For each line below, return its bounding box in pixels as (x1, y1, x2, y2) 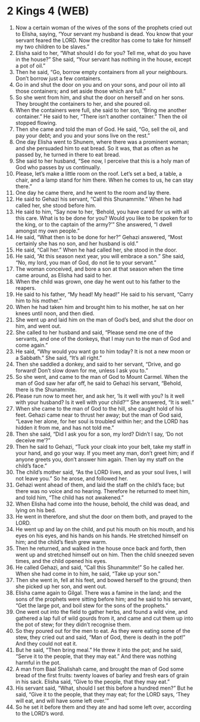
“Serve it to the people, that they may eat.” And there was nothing (15, 653, 177, 660)
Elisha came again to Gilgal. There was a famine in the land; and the (15, 589, 182, 596)
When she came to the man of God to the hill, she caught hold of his (15, 405, 183, 412)
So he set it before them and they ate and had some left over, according (15, 703, 192, 711)
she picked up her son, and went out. (15, 583, 107, 590)
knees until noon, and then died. (15, 310, 95, 317)
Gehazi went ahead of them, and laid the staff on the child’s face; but (15, 481, 185, 488)
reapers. (15, 284, 36, 291)
